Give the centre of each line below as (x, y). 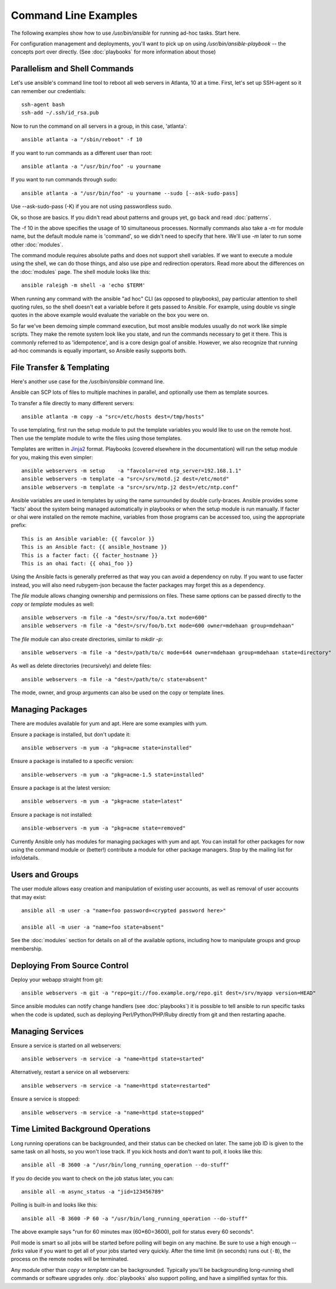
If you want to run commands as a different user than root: (81, 153)
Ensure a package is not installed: (52, 814)
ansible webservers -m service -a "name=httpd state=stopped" (113, 1112)
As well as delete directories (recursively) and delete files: (81, 666)
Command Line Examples (74, 15)
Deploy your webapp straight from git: (57, 979)
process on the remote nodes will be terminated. (70, 1259)
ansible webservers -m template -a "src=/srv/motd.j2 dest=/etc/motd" (125, 479)
